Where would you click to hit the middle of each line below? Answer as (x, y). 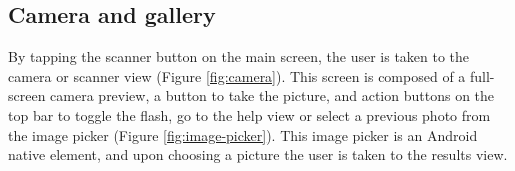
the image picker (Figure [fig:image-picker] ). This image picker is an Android (243, 134)
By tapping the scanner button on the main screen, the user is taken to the (239, 56)
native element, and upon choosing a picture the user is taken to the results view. (258, 154)
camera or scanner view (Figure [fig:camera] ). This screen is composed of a (237, 75)
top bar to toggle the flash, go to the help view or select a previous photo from (249, 114)
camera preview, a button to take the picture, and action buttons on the (272, 95)
